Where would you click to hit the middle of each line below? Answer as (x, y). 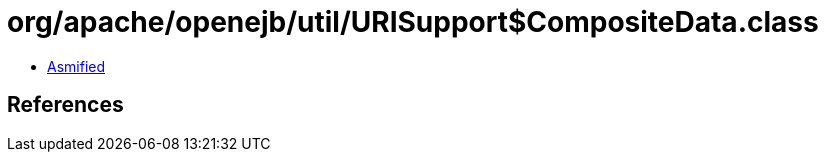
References (65, 105)
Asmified (76, 66)
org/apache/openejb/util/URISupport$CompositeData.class (413, 22)
